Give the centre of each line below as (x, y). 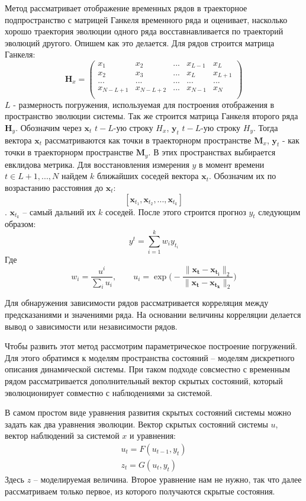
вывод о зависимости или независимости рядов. (91, 326)
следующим (279, 211)
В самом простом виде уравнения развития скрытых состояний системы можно (148, 412)
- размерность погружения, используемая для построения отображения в (144, 104)
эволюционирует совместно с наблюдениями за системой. (109, 392)
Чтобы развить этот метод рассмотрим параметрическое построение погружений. (151, 346)
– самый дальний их (59, 211)
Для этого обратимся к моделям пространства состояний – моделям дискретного (150, 357)
